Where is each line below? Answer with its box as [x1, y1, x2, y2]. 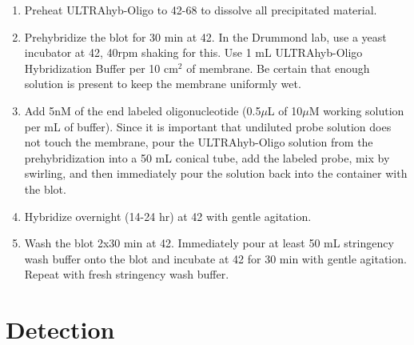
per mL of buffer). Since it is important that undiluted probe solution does [24, 118, 392, 134]
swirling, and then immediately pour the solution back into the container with [24, 165, 408, 182]
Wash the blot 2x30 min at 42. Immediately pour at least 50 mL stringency [24, 235, 394, 251]
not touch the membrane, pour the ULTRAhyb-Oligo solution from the [24, 134, 373, 150]
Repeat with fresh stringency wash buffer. [24, 266, 229, 283]
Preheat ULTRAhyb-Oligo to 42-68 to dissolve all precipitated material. [24, 2, 377, 18]
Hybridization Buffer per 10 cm [24, 59, 178, 76]
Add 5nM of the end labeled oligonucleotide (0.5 [24, 102, 261, 118]
